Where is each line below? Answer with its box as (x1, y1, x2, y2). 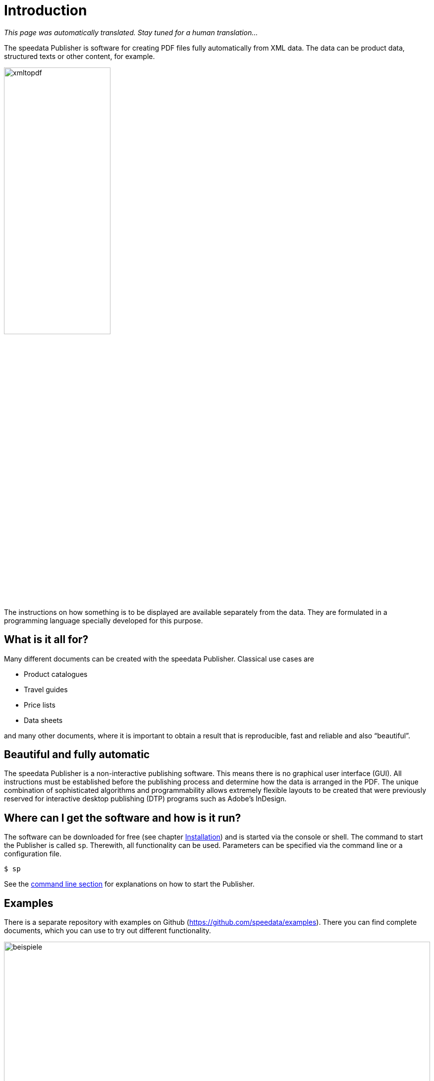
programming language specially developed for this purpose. (4, 616, 203, 625)
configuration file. (4, 849, 61, 858)
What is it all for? (4, 633, 89, 646)
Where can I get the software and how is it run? (4, 811, 241, 824)
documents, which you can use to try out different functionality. (4, 926, 211, 935)
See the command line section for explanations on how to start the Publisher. (4, 880, 255, 889)
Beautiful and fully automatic (4, 748, 150, 761)
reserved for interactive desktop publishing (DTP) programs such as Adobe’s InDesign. (4, 794, 287, 803)
